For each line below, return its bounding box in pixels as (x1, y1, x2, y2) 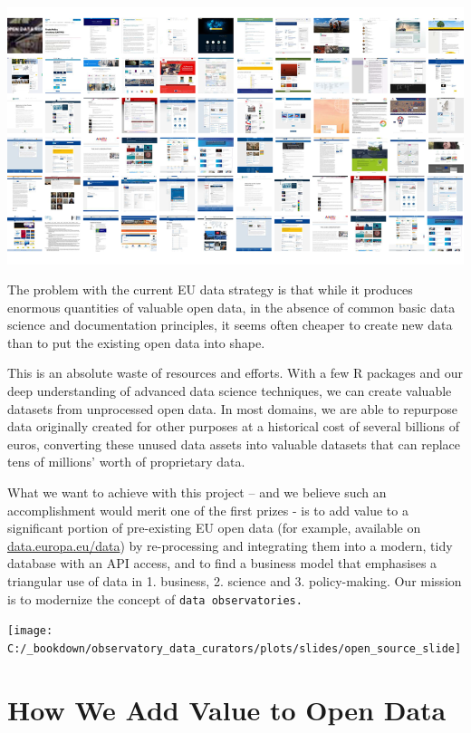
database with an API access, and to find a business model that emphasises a (7, 554, 437, 573)
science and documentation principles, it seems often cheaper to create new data (7, 315, 453, 334)
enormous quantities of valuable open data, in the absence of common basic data (7, 297, 456, 316)
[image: (7, 624, 53, 638)
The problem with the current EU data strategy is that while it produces (7, 280, 413, 299)
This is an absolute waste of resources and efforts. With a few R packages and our (7, 363, 463, 382)
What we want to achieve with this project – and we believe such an (7, 483, 387, 502)
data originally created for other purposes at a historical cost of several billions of (7, 417, 459, 436)
